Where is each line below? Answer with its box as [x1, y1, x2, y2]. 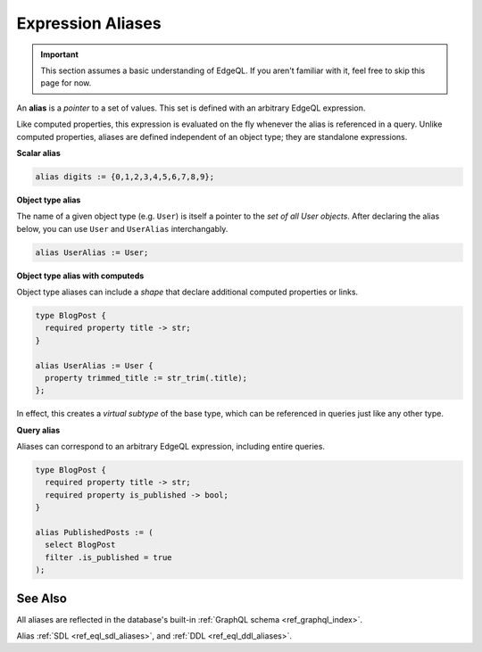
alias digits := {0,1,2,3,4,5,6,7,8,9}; [35, 171, 214, 182]
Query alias [16, 425, 61, 435]
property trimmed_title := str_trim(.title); [45, 373, 247, 383]
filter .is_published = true [45, 552, 173, 562]
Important [40, 49, 79, 60]
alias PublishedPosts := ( [35, 527, 154, 538]
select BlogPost [45, 540, 116, 550]
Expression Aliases [16, 13, 162, 33]
